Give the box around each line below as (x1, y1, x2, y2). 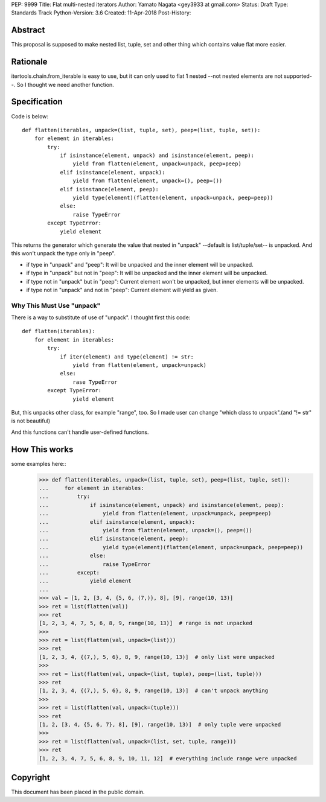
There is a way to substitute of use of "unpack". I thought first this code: (11, 314, 191, 321)
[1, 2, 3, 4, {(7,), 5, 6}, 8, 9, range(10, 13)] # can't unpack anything (39, 687, 269, 694)
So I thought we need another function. (16, 81, 114, 88)
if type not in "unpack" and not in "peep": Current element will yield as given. (26, 286, 219, 293)
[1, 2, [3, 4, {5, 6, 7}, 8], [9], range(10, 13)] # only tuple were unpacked (39, 721, 281, 728)
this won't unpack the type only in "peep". (11, 250, 116, 257)
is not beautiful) (11, 417, 51, 425)
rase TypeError (72, 378, 118, 386)
